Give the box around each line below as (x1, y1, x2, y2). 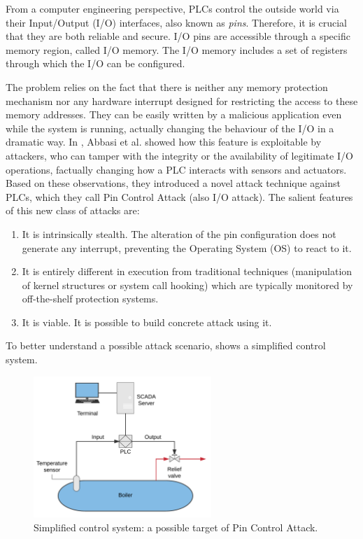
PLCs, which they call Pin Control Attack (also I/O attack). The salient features (6, 189, 353, 204)
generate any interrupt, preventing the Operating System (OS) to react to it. (22, 240, 352, 255)
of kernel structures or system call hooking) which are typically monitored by (22, 277, 353, 292)
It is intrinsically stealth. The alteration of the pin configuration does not (22, 226, 336, 241)
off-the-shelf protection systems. (22, 291, 159, 306)
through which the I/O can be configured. (6, 56, 185, 71)
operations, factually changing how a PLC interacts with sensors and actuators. (6, 162, 347, 176)
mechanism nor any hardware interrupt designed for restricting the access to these (6, 93, 358, 108)
